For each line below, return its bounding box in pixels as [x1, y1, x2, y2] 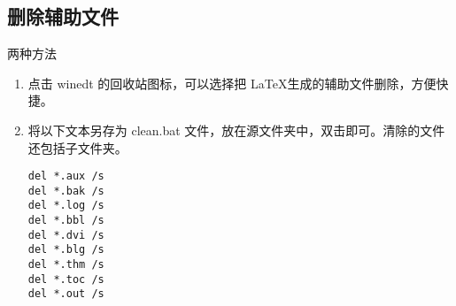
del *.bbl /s [27, 214, 104, 227]
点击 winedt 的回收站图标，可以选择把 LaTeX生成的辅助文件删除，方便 [27, 73, 437, 92]
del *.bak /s [27, 184, 104, 197]
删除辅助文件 [7, 3, 119, 30]
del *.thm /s [27, 258, 104, 272]
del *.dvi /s [27, 228, 104, 241]
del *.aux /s [27, 170, 104, 183]
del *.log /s [27, 199, 104, 212]
